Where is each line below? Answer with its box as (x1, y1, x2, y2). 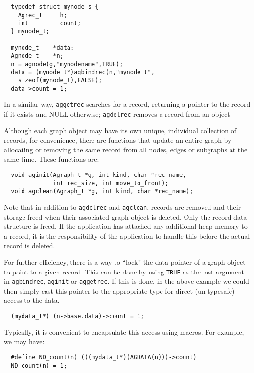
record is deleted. (4, 240, 55, 250)
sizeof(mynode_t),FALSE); (18, 76, 102, 84)
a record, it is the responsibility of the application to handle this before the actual (4, 230, 250, 241)
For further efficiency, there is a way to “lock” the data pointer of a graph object (4, 256, 246, 267)
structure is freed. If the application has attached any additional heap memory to (4, 221, 248, 231)
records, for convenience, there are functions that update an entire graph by (4, 135, 231, 145)
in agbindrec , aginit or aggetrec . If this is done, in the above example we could (4, 276, 249, 286)
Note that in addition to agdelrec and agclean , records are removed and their (4, 201, 241, 212)
